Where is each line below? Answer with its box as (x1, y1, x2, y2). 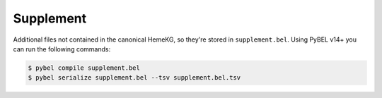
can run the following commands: (13, 44, 111, 53)
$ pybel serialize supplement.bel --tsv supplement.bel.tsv (28, 74, 241, 82)
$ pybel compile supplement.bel (28, 63, 141, 72)
